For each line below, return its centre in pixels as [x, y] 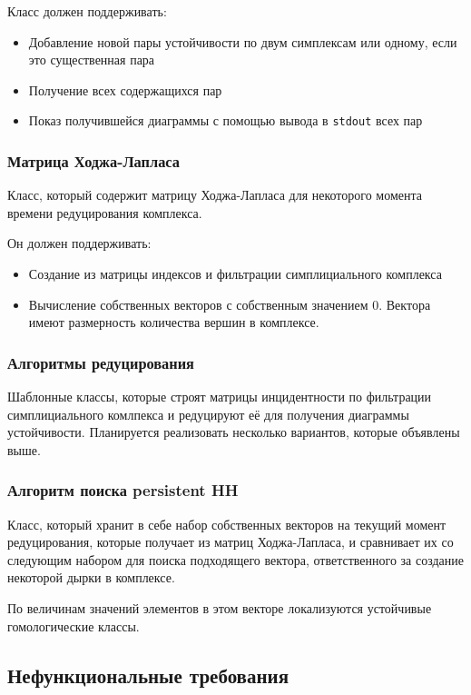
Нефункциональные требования [148, 675]
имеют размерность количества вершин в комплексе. [174, 322]
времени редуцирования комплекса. [105, 212]
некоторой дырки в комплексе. [91, 577]
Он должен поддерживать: [79, 243]
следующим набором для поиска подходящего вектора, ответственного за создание [236, 559]
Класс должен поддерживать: [87, 11]
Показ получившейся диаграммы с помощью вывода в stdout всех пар [226, 120]
